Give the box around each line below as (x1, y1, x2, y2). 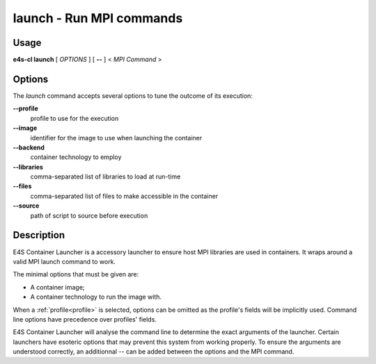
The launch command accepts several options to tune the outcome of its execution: (13, 91, 253, 100)
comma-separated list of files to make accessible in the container (30, 192, 219, 200)
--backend (13, 143, 45, 151)
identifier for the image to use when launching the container (30, 133, 202, 142)
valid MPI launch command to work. (13, 257, 116, 265)
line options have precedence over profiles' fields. (13, 315, 157, 323)
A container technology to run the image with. (30, 292, 162, 301)
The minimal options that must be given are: (13, 270, 139, 279)
